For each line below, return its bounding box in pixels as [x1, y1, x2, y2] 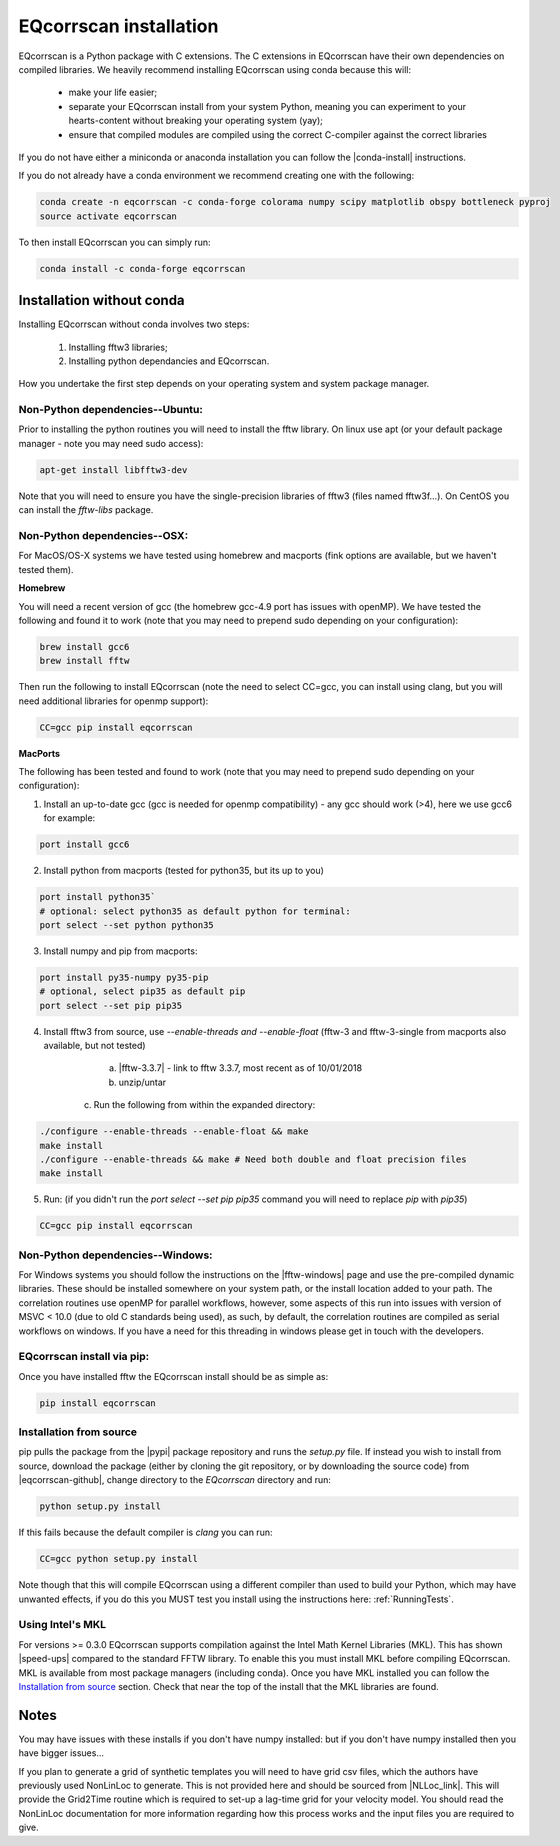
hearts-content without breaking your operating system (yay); [68, 115, 324, 127]
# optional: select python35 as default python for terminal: [39, 905, 351, 917]
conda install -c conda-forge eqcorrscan [39, 263, 246, 274]
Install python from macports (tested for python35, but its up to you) [43, 865, 325, 877]
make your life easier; [68, 86, 158, 99]
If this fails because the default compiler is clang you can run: [18, 1526, 273, 1539]
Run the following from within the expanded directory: [93, 1099, 316, 1111]
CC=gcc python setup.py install [39, 1553, 199, 1565]
